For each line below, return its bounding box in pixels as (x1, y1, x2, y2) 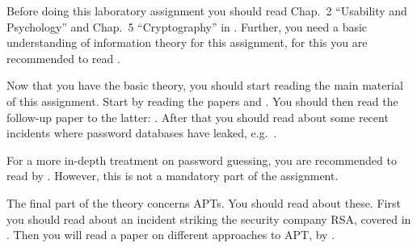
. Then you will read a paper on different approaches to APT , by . (6, 226, 335, 243)
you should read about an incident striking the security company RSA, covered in (6, 210, 411, 227)
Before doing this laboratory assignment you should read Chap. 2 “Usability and (6, 2, 407, 19)
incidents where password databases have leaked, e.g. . (6, 124, 277, 141)
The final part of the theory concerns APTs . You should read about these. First (6, 194, 401, 211)
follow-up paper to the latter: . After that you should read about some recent (6, 108, 389, 125)
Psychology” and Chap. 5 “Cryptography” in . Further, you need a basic (6, 18, 368, 35)
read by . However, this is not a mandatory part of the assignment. (6, 167, 339, 184)
